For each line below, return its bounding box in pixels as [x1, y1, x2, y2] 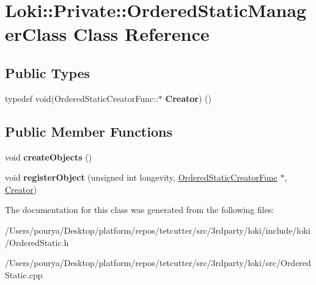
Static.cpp [5, 268, 43, 281]
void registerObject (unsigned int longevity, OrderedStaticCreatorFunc [5, 171, 277, 184]
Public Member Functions [5, 121, 172, 140]
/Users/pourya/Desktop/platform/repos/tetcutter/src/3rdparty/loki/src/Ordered [5, 256, 311, 269]
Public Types [5, 63, 90, 82]
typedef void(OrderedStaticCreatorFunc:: [5, 92, 158, 104]
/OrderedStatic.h [5, 236, 69, 248]
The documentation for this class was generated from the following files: [5, 203, 274, 216]
